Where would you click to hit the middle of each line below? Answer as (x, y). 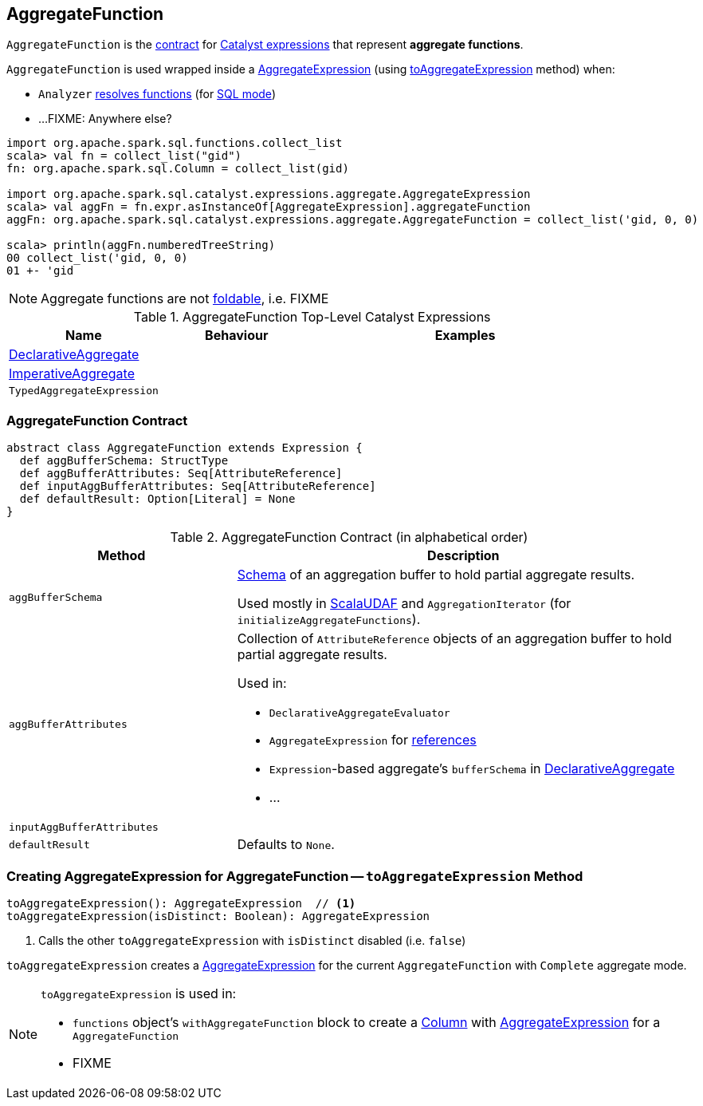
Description (463, 556)
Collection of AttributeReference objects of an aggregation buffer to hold (454, 639)
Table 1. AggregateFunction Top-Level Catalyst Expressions (312, 317)
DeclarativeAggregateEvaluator (359, 713)
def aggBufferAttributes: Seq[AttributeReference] (181, 474)
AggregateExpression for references (373, 740)
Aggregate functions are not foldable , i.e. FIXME (185, 299)
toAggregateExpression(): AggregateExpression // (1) (181, 903)
